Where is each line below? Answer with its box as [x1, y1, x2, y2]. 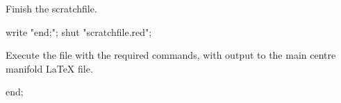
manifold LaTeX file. [6, 61, 93, 75]
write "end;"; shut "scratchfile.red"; [6, 24, 152, 39]
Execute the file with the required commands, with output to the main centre [6, 48, 336, 62]
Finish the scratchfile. [6, 1, 97, 15]
